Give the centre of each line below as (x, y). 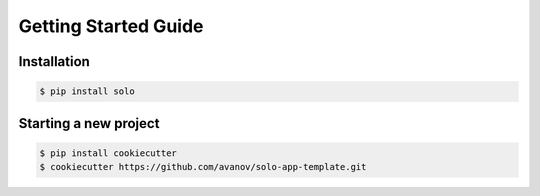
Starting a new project (89, 123)
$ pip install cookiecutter (108, 153)
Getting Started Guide (111, 26)
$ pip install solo (87, 91)
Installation (54, 61)
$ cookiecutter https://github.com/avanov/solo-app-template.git (203, 167)
